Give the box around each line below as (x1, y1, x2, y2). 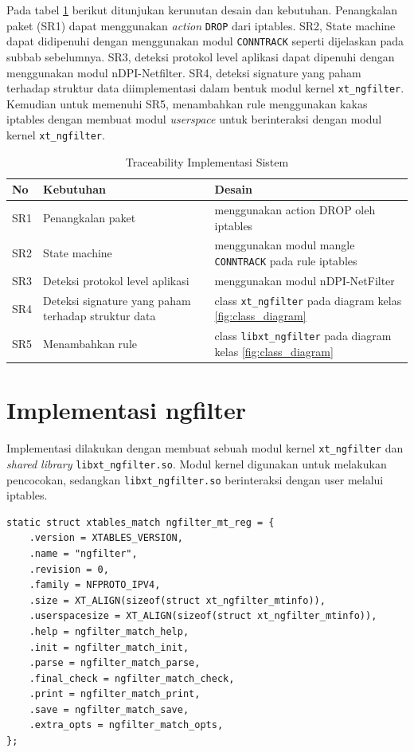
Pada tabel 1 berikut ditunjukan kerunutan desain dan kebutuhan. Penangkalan (6, 2, 398, 18)
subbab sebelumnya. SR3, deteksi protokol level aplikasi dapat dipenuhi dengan (6, 48, 395, 65)
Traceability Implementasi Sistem (125, 153, 289, 170)
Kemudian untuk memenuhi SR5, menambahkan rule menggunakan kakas (6, 95, 368, 112)
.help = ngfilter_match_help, (29, 625, 189, 637)
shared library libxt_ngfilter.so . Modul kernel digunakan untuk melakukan (6, 455, 387, 472)
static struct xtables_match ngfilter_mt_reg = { (6, 516, 275, 528)
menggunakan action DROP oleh (214, 202, 376, 218)
